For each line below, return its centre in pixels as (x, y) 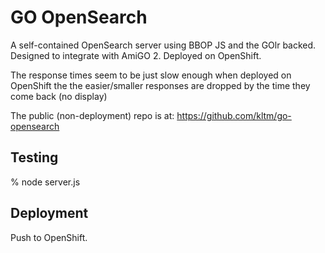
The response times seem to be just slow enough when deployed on (151, 75)
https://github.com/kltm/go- (234, 115)
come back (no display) (59, 96)
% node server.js (45, 182)
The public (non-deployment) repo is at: (92, 115)
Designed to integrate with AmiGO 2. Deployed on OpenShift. (136, 55)
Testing (34, 157)
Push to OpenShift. (49, 237)
